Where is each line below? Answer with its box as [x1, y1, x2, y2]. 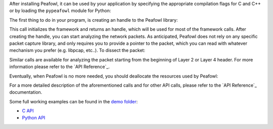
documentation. [9, 89, 42, 95]
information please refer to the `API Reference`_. [9, 63, 110, 70]
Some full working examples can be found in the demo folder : [9, 98, 138, 104]
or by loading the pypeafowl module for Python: [9, 8, 111, 14]
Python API [22, 115, 45, 121]
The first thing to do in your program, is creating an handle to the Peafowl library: [9, 17, 178, 23]
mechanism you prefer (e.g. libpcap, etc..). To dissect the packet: [9, 47, 146, 53]
